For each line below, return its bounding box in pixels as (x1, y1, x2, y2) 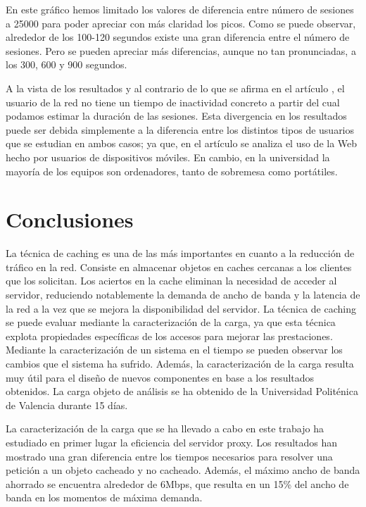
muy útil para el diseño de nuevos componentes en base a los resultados (6, 370, 315, 384)
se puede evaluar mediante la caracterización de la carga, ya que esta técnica (6, 315, 336, 330)
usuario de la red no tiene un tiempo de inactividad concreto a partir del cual (6, 94, 340, 109)
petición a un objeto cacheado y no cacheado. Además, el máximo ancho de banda (6, 463, 360, 477)
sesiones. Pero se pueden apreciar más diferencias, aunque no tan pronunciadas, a (6, 43, 356, 58)
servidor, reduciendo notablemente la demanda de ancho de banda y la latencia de (6, 287, 360, 302)
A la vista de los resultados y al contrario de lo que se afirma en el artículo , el (6, 80, 345, 95)
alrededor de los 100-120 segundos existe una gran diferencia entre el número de (6, 30, 350, 44)
